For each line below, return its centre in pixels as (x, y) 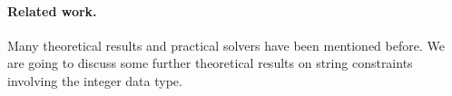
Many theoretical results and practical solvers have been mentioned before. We (226, 45)
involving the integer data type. (95, 80)
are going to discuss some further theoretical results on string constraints (210, 63)
